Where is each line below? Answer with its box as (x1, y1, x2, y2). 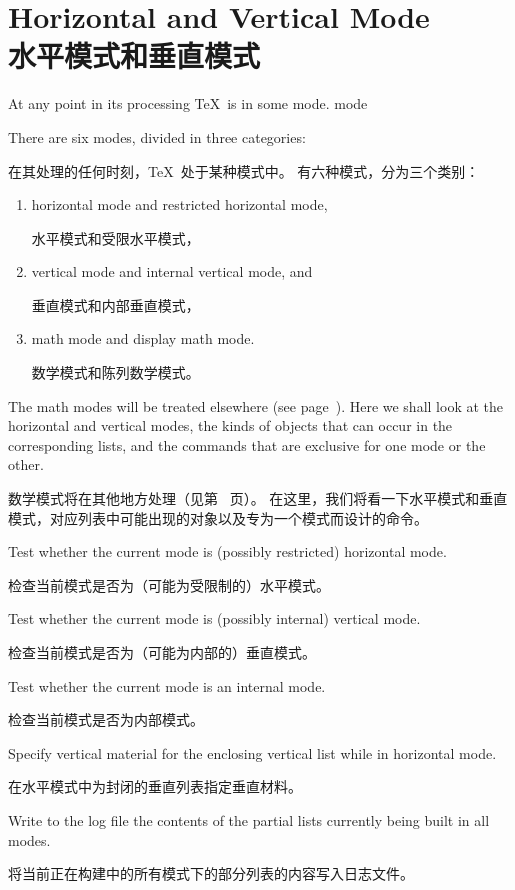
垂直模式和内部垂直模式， (31, 294, 200, 315)
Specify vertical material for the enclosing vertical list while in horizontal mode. (8, 742, 497, 763)
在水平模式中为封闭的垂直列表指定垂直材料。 (8, 776, 302, 797)
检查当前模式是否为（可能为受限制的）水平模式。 (8, 574, 330, 595)
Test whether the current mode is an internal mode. (8, 675, 326, 696)
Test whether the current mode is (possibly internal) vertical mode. (8, 608, 421, 629)
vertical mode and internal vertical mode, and (31, 261, 313, 282)
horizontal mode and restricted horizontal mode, (31, 194, 328, 215)
